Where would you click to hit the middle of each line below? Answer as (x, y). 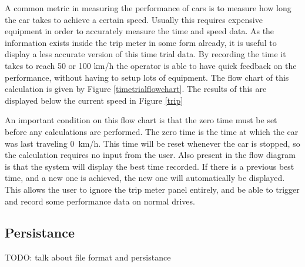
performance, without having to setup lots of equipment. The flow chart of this (147, 77)
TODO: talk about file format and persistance (88, 257)
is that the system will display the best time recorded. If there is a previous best (150, 166)
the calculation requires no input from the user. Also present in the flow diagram (150, 155)
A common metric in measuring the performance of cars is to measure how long (148, 8)
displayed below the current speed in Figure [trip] (94, 100)
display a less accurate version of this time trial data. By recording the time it (145, 54)
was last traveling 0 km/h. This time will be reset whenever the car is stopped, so (152, 143)
